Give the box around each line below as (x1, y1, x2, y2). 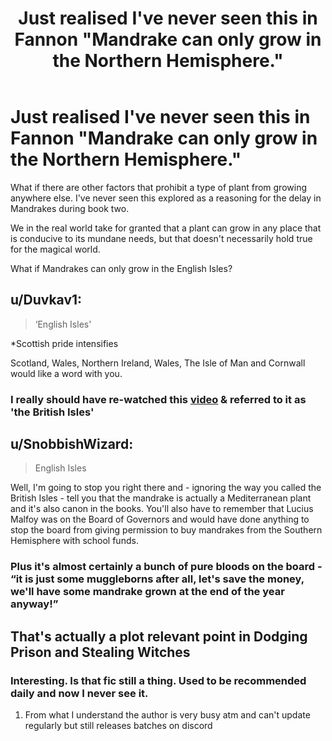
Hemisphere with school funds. (10, 535, 139, 547)
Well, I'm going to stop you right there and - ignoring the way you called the (10, 482, 322, 494)
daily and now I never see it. (10, 686, 149, 700)
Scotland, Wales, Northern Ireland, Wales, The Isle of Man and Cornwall (10, 357, 306, 369)
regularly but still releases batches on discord (24, 720, 213, 732)
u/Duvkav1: (10, 292, 83, 309)
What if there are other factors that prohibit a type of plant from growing (10, 181, 307, 193)
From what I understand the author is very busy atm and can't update (24, 709, 311, 721)
